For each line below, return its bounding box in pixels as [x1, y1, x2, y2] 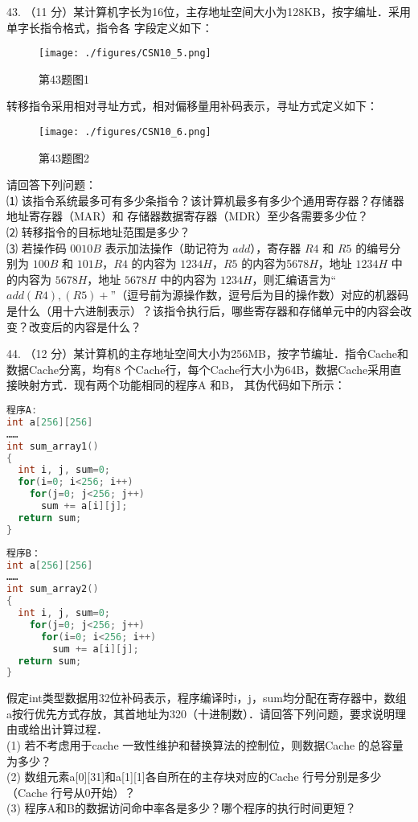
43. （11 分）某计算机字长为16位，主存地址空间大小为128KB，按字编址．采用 [6, 3, 412, 19]
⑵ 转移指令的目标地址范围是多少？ [6, 224, 191, 240]
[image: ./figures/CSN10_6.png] [39, 126, 211, 138]
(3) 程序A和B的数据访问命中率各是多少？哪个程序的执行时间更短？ [6, 799, 356, 816]
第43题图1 [39, 70, 89, 87]
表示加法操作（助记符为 [104, 239, 229, 256]
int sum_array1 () [6, 440, 99, 452]
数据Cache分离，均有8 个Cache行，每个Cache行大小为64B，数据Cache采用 [6, 360, 391, 377]
